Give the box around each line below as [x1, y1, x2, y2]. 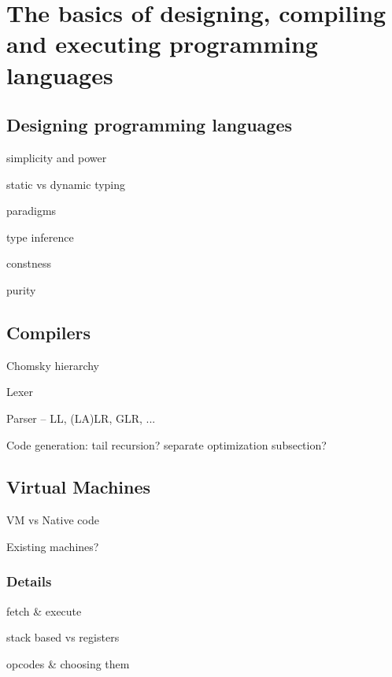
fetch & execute [6, 602, 82, 619]
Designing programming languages [6, 113, 293, 137]
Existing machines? [6, 538, 99, 554]
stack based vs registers [6, 629, 120, 646]
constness [6, 255, 51, 272]
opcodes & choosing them [6, 655, 130, 671]
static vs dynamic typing [6, 176, 126, 192]
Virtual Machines [6, 475, 151, 499]
